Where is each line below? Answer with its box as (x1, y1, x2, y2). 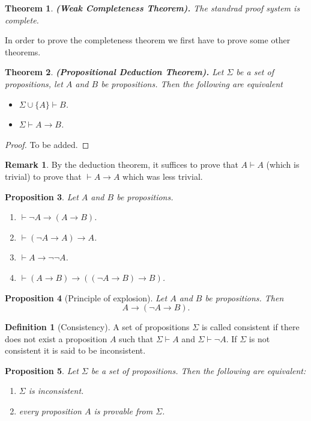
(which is (266, 158, 300, 171)
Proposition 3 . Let (5, 190, 79, 203)
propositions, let (5, 77, 63, 90)
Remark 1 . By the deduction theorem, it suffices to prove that (5, 158, 238, 171)
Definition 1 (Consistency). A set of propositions (5, 321, 190, 333)
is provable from (94, 405, 153, 417)
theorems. (5, 45, 41, 58)
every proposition (19, 405, 82, 417)
